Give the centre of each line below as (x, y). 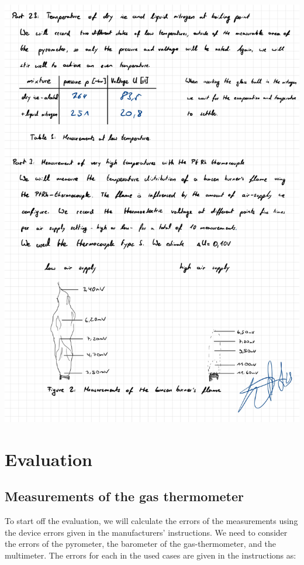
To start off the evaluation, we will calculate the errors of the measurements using (151, 521)
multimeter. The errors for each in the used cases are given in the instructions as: (151, 555)
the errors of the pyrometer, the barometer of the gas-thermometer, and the (141, 544)
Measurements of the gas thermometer (125, 496)
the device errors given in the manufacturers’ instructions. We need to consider (146, 532)
